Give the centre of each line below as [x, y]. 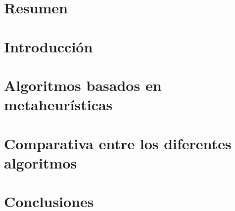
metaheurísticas [58, 105]
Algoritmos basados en [83, 85]
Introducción [48, 46]
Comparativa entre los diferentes [118, 143]
